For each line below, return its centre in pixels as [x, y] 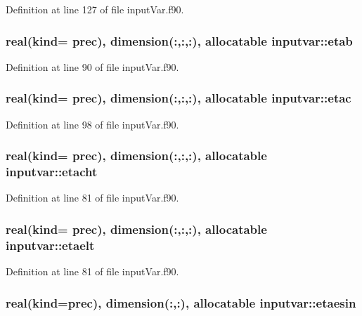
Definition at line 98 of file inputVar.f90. [92, 124]
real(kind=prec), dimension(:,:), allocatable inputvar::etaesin [181, 302]
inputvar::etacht [52, 172]
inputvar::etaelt [50, 245]
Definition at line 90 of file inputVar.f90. [92, 66]
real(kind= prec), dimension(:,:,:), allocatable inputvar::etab [179, 40]
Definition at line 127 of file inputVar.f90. [95, 9]
